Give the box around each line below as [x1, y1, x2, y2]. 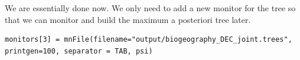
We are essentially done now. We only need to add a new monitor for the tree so [5, 2, 296, 14]
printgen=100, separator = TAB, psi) [5, 46, 153, 55]
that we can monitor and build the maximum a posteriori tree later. [5, 13, 251, 25]
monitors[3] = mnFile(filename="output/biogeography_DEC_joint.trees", [5, 35, 292, 44]
